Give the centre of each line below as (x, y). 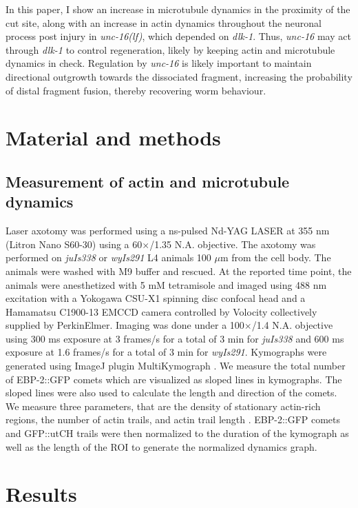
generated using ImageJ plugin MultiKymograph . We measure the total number (176, 366)
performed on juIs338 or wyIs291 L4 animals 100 (108, 257)
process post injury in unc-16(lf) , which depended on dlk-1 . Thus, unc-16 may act (178, 36)
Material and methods (113, 138)
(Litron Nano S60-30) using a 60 (74, 244)
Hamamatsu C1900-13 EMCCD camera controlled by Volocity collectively (161, 311)
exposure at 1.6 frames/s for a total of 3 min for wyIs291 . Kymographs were (166, 352)
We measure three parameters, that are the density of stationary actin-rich (163, 406)
